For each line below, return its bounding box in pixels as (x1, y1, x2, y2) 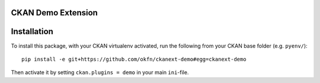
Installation (11, 26, 53, 36)
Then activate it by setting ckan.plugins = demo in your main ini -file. (11, 69, 189, 76)
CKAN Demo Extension (11, 8, 98, 18)
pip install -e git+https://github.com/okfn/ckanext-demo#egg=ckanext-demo (21, 56, 247, 62)
